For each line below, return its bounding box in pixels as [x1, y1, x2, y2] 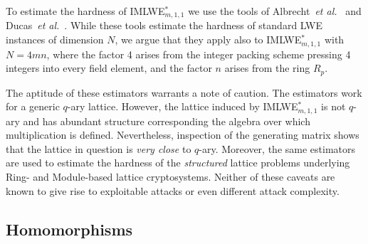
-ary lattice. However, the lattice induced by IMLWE [67, 99, 298, 114]
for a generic [6, 99, 60, 114]
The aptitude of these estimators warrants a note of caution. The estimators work [6, 85, 362, 100]
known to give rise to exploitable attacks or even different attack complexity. [6, 183, 340, 198]
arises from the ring [224, 60, 310, 75]
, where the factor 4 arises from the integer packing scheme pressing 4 [46, 46, 351, 61]
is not [321, 99, 346, 114]
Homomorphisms [6, 218, 133, 240]
